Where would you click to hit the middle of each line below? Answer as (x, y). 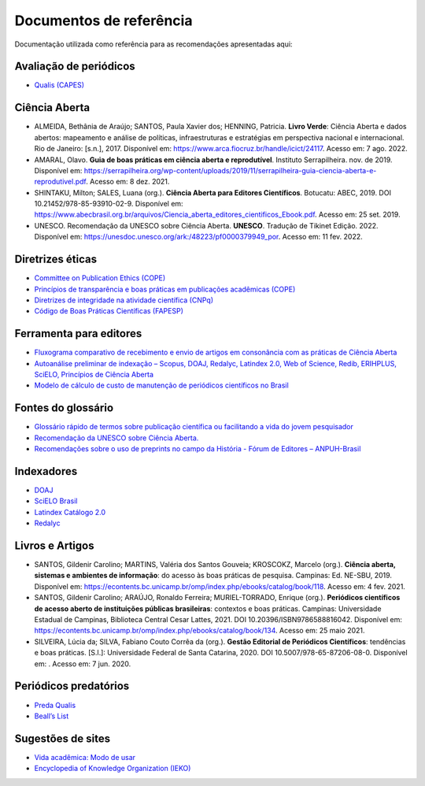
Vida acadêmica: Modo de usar (85, 757)
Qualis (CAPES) (59, 85)
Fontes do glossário (64, 408)
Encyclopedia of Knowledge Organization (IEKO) (113, 769)
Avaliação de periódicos (75, 67)
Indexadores (46, 471)
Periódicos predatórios (72, 686)
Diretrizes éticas (56, 260)
